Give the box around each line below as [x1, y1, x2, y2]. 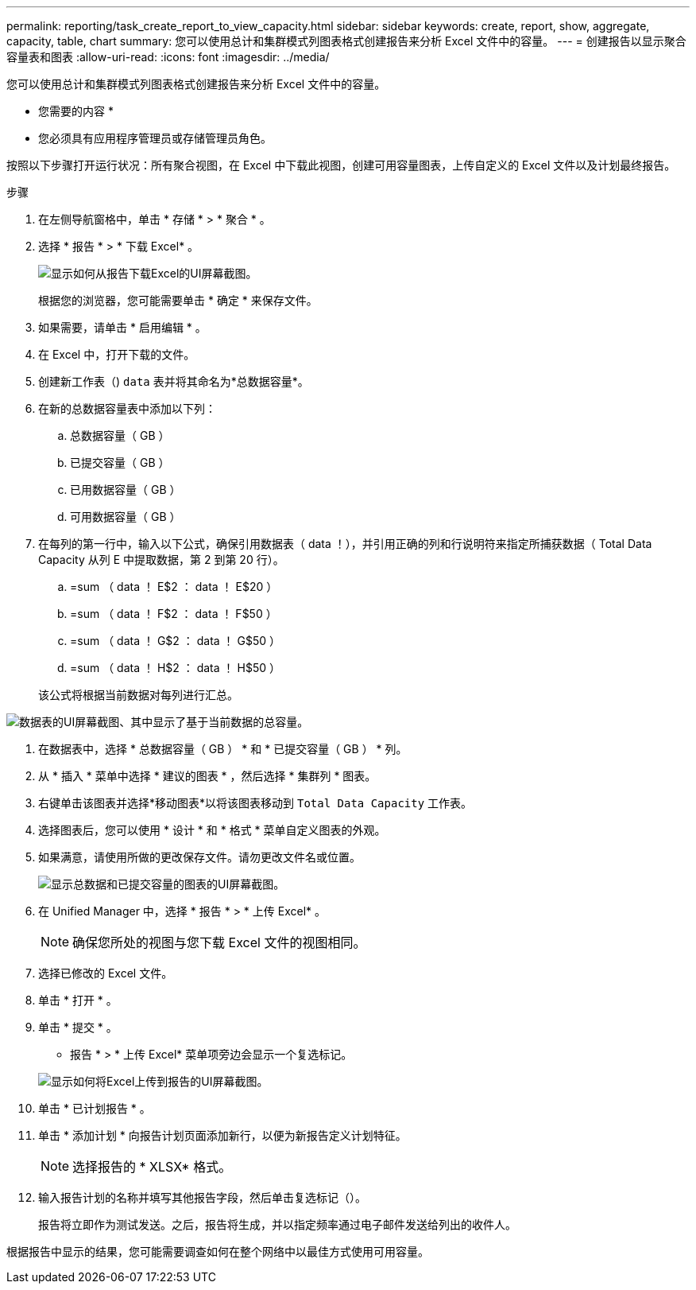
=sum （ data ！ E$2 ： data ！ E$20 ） [70, 580, 278, 593]
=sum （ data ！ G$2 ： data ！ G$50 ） [70, 634, 281, 647]
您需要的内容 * [38, 104, 114, 118]
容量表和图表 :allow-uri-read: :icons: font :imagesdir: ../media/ [6, 50, 330, 64]
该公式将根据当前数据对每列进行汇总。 [38, 688, 238, 701]
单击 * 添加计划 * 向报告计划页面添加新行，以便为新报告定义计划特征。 [38, 1129, 407, 1142]
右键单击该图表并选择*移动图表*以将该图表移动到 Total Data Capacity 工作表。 [38, 796, 473, 810]
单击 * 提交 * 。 [38, 1020, 118, 1034]
